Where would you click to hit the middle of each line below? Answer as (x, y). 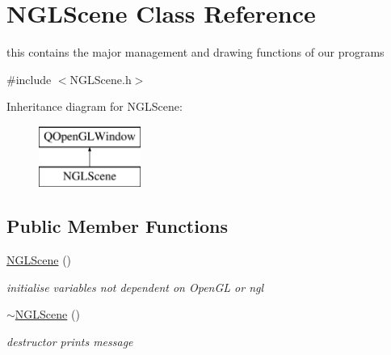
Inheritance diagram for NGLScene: (95, 106)
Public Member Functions (117, 226)
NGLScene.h (101, 79)
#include (29, 79)
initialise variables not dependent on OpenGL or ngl (135, 287)
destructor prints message (70, 342)
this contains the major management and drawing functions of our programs (195, 52)
